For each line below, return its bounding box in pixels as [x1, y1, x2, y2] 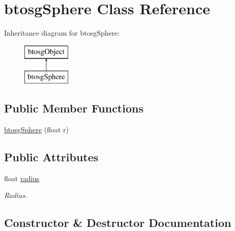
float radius [4, 172, 40, 183]
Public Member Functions [4, 100, 143, 116]
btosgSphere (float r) [4, 124, 69, 135]
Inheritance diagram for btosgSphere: [4, 27, 120, 38]
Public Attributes [4, 149, 99, 165]
